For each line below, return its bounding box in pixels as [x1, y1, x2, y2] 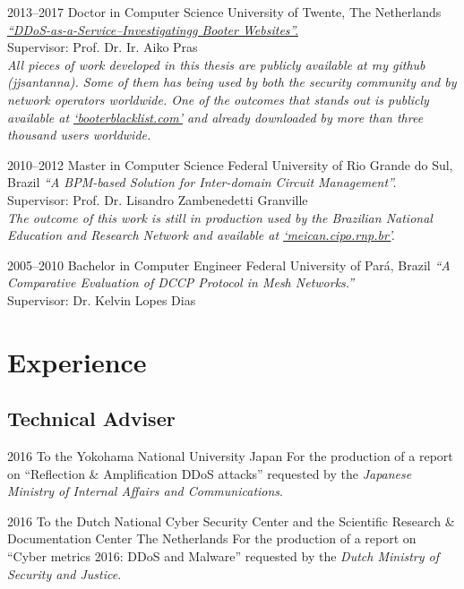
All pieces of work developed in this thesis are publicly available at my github [7, 55, 425, 73]
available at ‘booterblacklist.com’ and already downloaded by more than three [7, 107, 424, 126]
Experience [7, 343, 147, 380]
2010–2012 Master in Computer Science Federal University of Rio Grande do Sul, [7, 155, 453, 174]
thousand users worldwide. [7, 125, 151, 144]
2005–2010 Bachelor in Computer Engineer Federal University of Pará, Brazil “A [7, 255, 451, 274]
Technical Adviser [7, 405, 176, 432]
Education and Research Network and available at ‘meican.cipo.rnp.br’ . [7, 226, 395, 244]
